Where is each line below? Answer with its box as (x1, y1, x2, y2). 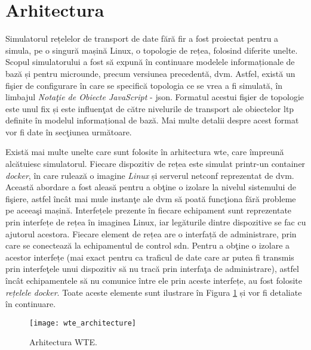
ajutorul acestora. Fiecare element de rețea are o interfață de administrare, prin (5, 227, 297, 240)
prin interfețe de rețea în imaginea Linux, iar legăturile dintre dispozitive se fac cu (5, 216, 306, 228)
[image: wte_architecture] (29, 318, 136, 327)
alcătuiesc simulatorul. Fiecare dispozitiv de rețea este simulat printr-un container (5, 157, 306, 170)
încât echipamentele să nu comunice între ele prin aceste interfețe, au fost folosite (5, 274, 302, 286)
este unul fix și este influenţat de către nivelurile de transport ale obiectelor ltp (5, 102, 294, 114)
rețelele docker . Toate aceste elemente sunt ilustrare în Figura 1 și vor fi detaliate (5, 286, 302, 298)
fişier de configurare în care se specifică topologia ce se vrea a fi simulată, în (5, 79, 283, 91)
